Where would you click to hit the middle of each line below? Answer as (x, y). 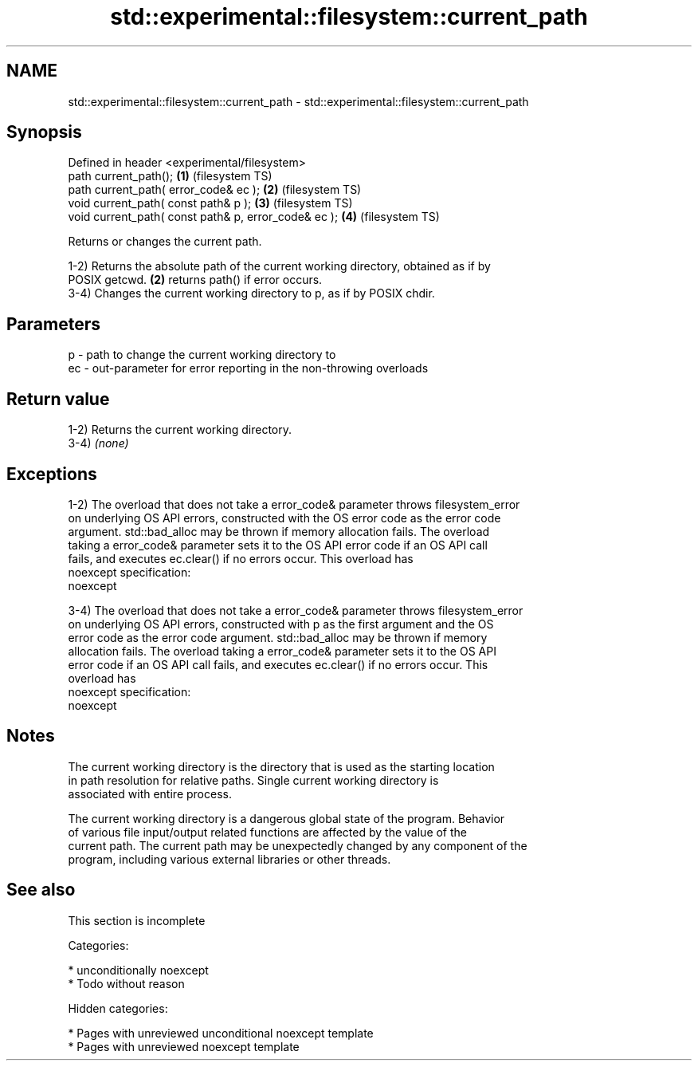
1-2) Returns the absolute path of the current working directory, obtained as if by (279, 266)
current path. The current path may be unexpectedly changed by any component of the (298, 845)
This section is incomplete (137, 920)
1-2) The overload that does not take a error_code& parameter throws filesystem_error (294, 504)
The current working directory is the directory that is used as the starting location (281, 766)
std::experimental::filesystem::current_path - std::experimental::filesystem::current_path (298, 101)
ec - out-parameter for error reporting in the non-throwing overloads (248, 368)
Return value (58, 399)
